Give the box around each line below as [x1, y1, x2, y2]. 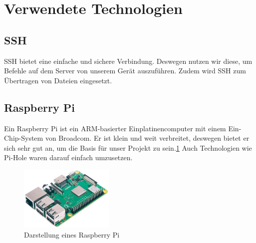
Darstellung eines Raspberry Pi [24, 229, 120, 240]
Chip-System [4, 133, 43, 143]
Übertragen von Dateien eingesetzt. [4, 75, 112, 85]
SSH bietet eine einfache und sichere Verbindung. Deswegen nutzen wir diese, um [4, 55, 253, 66]
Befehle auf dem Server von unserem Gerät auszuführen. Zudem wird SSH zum [4, 65, 246, 76]
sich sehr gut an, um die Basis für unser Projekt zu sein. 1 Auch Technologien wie [4, 142, 252, 153]
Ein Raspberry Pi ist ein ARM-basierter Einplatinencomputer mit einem [4, 123, 226, 133]
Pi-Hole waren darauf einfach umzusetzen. [4, 152, 133, 163]
